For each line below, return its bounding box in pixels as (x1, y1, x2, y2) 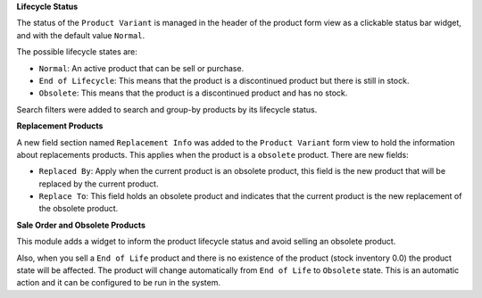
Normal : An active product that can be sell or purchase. (38, 62, 245, 73)
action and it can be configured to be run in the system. (16, 277, 220, 288)
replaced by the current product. (38, 178, 159, 189)
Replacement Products (16, 120, 104, 131)
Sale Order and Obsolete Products (16, 219, 146, 230)
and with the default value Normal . (16, 29, 145, 40)
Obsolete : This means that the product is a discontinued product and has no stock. (38, 87, 348, 98)
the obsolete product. (38, 203, 119, 214)
